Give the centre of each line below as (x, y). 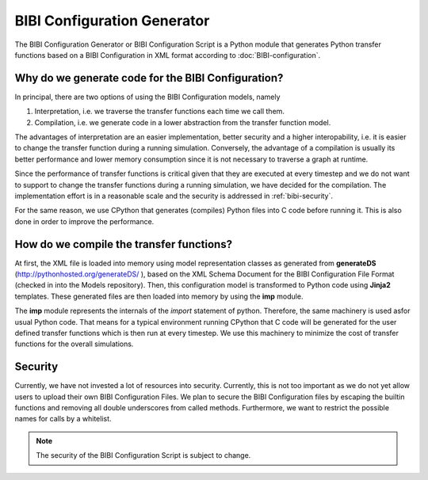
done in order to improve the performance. (84, 221)
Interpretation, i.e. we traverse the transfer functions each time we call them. (160, 112)
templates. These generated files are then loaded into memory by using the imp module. (159, 296)
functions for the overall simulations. (74, 344)
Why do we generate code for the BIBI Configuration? (149, 78)
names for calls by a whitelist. (63, 419)
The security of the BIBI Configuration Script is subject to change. (143, 455)
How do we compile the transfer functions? (124, 244)
